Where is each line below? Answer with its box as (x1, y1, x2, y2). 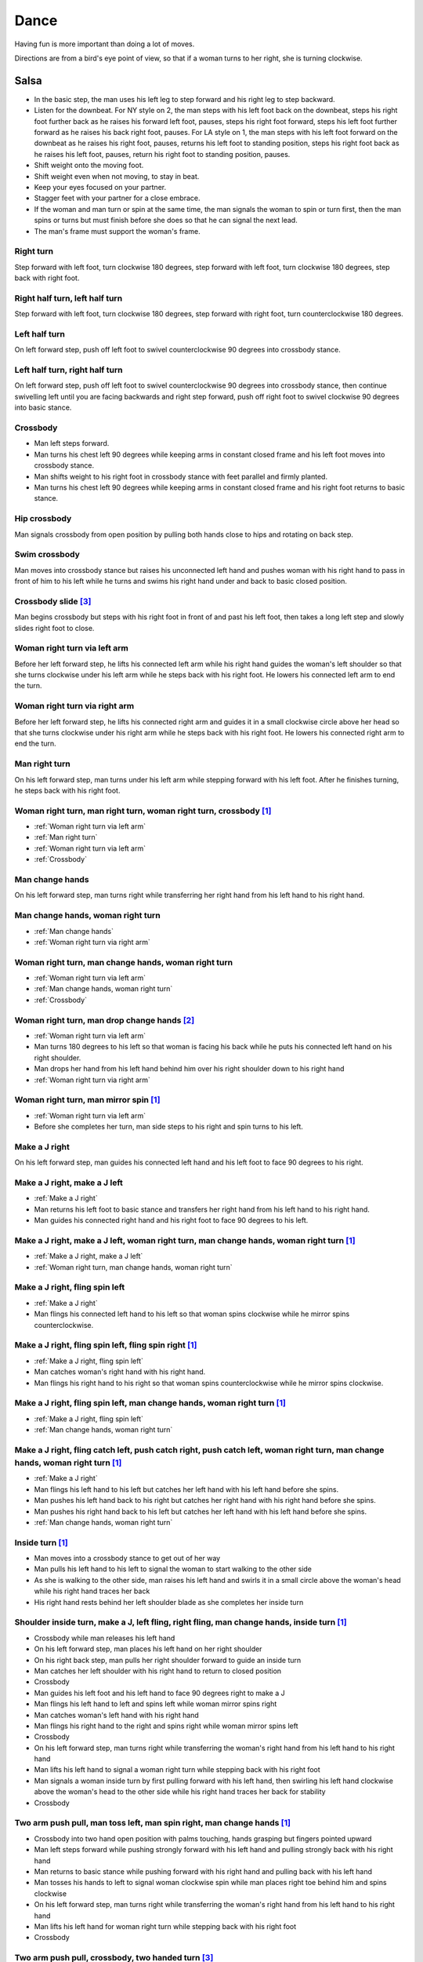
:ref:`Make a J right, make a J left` (34, 1252, 143, 1261)
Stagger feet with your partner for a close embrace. (34, 193, 201, 203)
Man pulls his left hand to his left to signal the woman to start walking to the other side (34, 1564, 313, 1574)
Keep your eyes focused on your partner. (34, 182, 167, 191)
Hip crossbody (14, 513, 72, 524)
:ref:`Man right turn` (34, 833, 98, 842)
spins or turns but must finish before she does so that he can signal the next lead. (34, 216, 298, 225)
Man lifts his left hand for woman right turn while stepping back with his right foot (34, 1921, 297, 1931)
